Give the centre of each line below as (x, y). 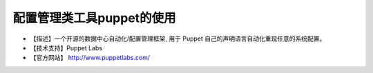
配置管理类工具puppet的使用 (94, 18)
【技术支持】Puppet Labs (66, 48)
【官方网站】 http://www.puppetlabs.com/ (90, 58)
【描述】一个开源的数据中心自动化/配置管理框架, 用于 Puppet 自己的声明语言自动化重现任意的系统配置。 (178, 39)
